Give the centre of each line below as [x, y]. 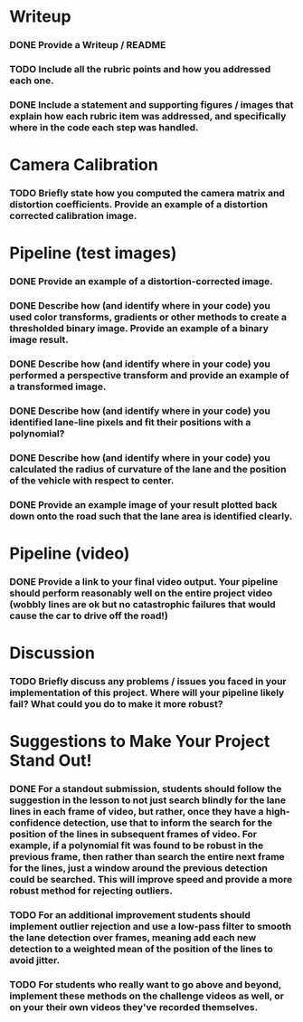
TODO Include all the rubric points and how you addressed [140, 70]
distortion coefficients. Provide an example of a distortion [139, 205]
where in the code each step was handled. [104, 127]
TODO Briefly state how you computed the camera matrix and [147, 194]
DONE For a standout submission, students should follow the [146, 789]
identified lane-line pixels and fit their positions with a [130, 422]
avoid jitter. [35, 960]
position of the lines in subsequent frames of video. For [133, 835]
